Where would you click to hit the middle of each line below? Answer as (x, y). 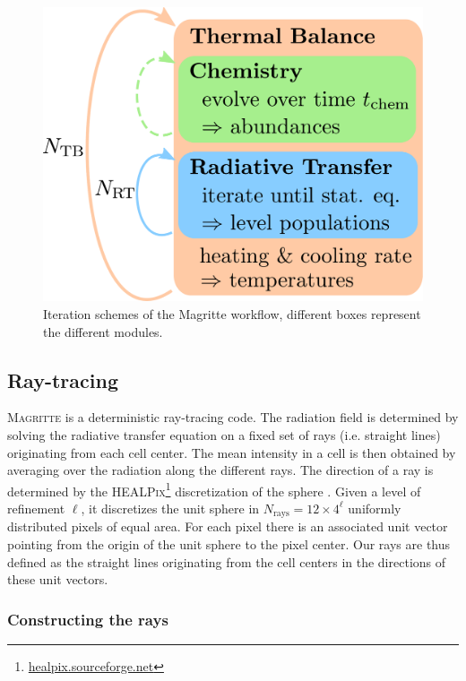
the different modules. (103, 331)
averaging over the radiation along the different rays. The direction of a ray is (220, 470)
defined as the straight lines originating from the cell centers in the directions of (227, 561)
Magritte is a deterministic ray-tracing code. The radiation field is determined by (233, 417)
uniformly (375, 508)
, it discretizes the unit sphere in (170, 508)
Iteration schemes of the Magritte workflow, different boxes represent (232, 313)
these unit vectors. (58, 579)
